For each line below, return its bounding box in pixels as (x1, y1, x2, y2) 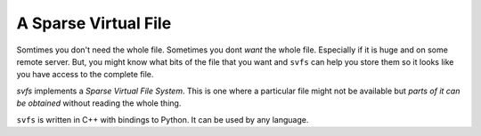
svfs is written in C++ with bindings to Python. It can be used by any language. (16, 114, 309, 124)
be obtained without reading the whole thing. (16, 98, 182, 108)
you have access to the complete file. (16, 69, 154, 80)
